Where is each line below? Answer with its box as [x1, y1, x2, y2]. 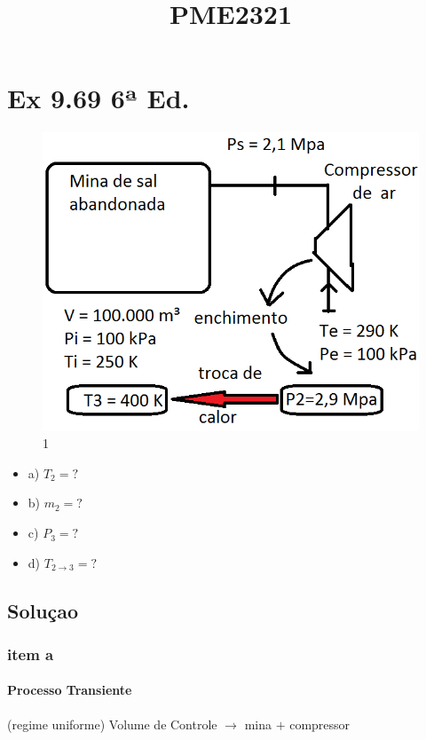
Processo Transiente [7, 681, 132, 699]
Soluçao [7, 596, 79, 624]
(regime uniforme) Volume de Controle [7, 714, 217, 733]
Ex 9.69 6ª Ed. [7, 80, 190, 116]
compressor [289, 714, 351, 733]
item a [7, 642, 54, 665]
